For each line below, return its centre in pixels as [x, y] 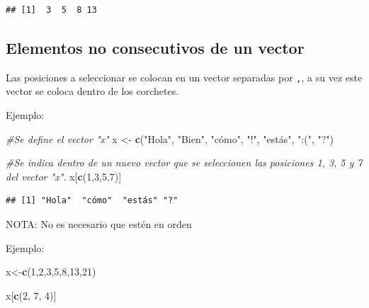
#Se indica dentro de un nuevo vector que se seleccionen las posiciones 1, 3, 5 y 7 [184, 162]
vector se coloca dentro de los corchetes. [92, 91]
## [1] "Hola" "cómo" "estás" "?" [92, 201]
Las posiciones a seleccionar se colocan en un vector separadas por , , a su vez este [184, 77]
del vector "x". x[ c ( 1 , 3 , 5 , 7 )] [64, 176]
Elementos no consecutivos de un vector [155, 47]
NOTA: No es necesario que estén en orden [99, 224]
